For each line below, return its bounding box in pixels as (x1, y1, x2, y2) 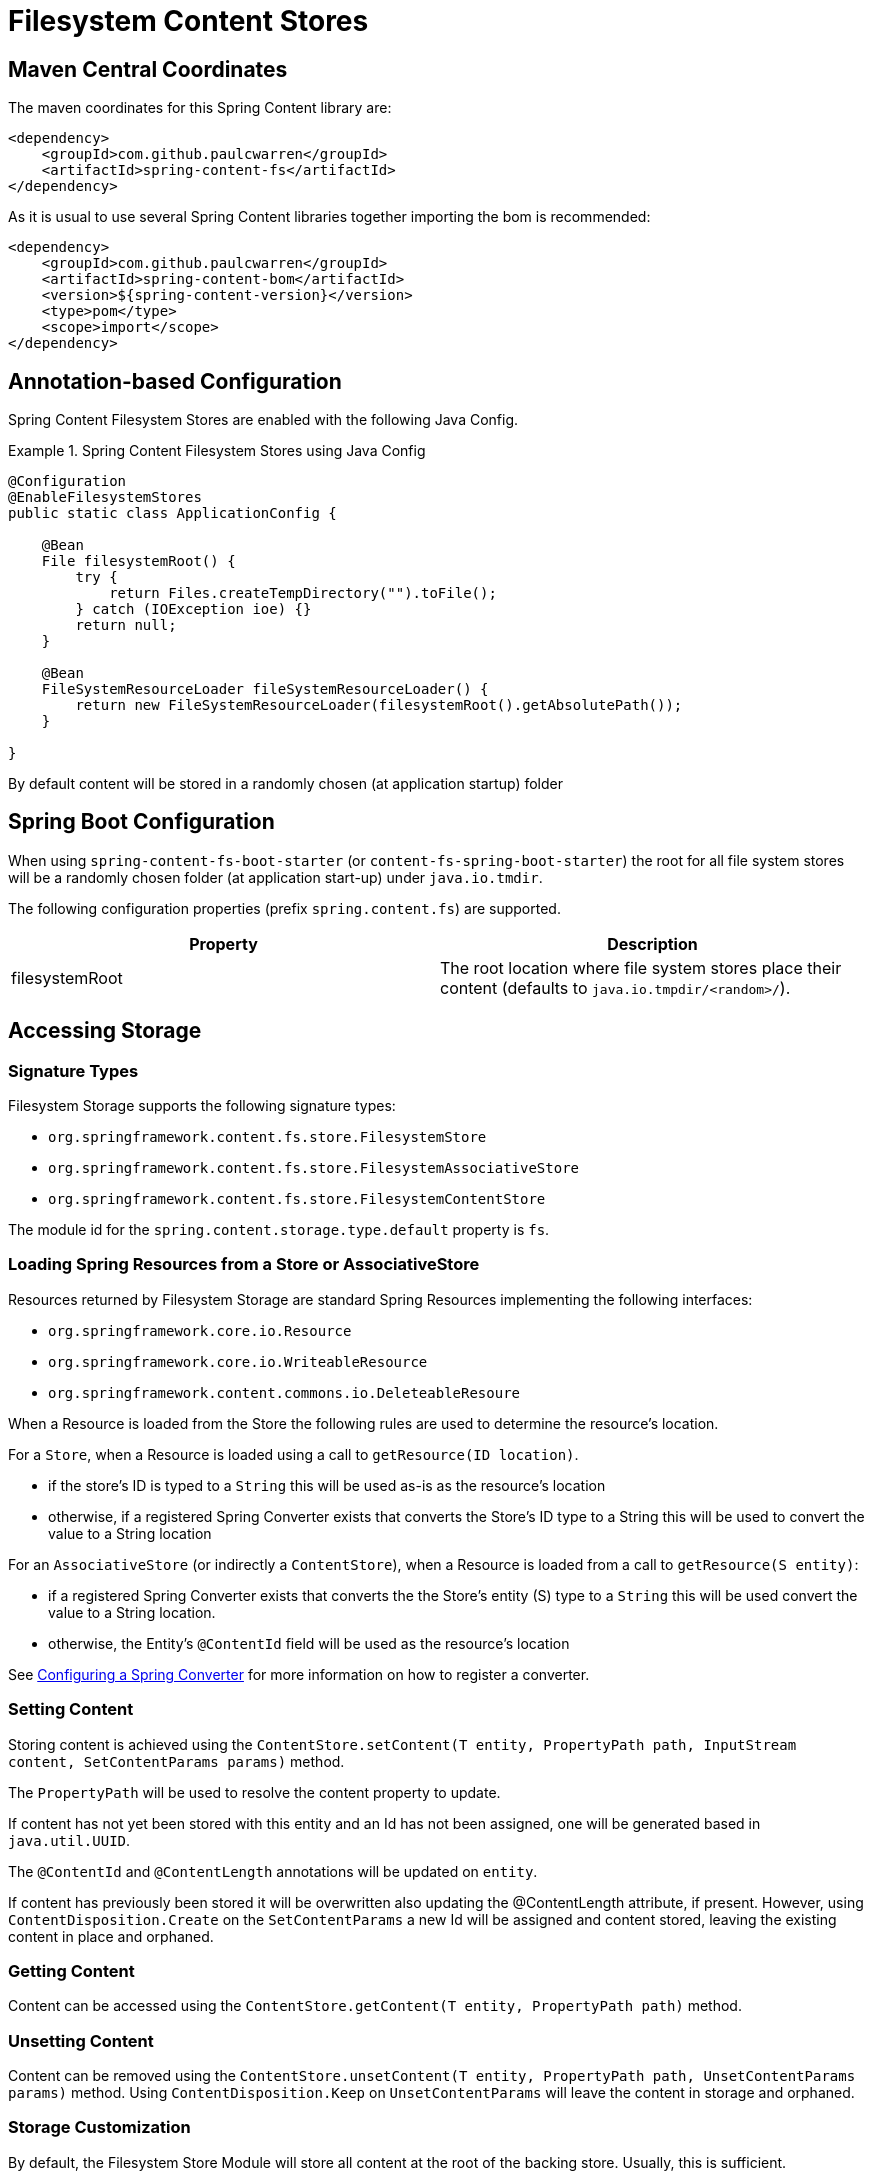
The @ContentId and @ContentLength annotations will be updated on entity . (8, 1862, 538, 1880)
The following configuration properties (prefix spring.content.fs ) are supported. (8, 899, 561, 917)
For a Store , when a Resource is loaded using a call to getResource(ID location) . (8, 1445, 579, 1463)
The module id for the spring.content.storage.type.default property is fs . (8, 1221, 550, 1239)
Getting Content (8, 1960, 135, 1981)
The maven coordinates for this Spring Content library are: (8, 99, 392, 117)
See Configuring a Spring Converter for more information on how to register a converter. (8, 1665, 590, 1683)
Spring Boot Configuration (8, 809, 275, 835)
